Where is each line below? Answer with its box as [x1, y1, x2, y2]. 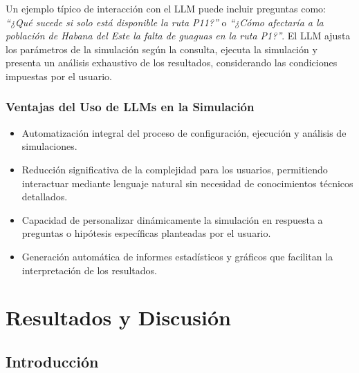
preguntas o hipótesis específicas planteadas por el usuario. [21, 226, 271, 240]
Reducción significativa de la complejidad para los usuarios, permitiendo [21, 162, 328, 176]
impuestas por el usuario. [6, 68, 112, 83]
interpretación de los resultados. [21, 262, 157, 277]
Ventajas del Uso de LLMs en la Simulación [6, 98, 255, 115]
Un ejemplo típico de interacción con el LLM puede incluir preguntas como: [6, 1, 326, 15]
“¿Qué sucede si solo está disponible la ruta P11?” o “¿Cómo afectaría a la [6, 15, 324, 29]
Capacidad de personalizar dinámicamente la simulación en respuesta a [21, 212, 323, 227]
